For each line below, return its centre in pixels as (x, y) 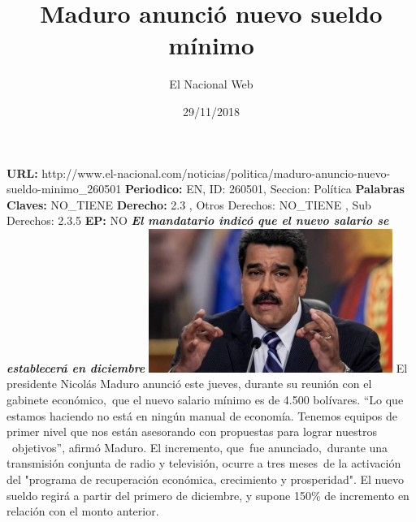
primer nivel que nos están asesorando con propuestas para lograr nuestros (192, 431)
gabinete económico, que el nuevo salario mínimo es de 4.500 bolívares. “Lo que (205, 400)
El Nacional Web (211, 84)
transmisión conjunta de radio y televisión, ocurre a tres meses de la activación (204, 463)
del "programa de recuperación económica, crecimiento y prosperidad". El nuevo (205, 479)
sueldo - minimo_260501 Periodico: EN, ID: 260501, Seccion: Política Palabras (206, 189)
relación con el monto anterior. (83, 511)
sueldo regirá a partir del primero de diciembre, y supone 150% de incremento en (208, 495)
